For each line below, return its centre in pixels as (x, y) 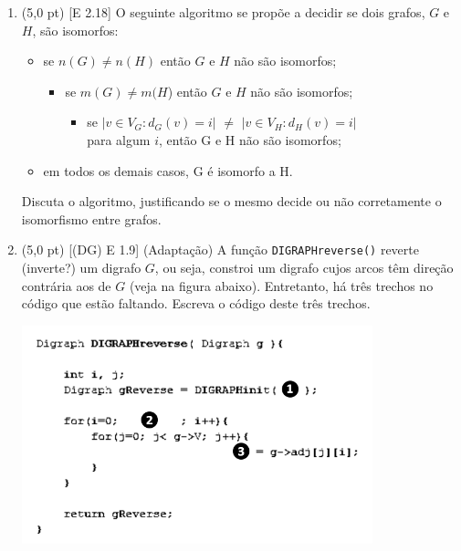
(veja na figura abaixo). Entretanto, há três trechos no (281, 285)
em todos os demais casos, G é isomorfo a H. (168, 170)
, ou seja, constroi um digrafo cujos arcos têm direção (304, 267)
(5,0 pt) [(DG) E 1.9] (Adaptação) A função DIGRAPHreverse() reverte (220, 250)
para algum (119, 139)
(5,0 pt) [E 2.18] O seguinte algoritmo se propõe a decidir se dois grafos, (223, 12)
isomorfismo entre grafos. (91, 218)
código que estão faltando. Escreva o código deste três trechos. (196, 303)
